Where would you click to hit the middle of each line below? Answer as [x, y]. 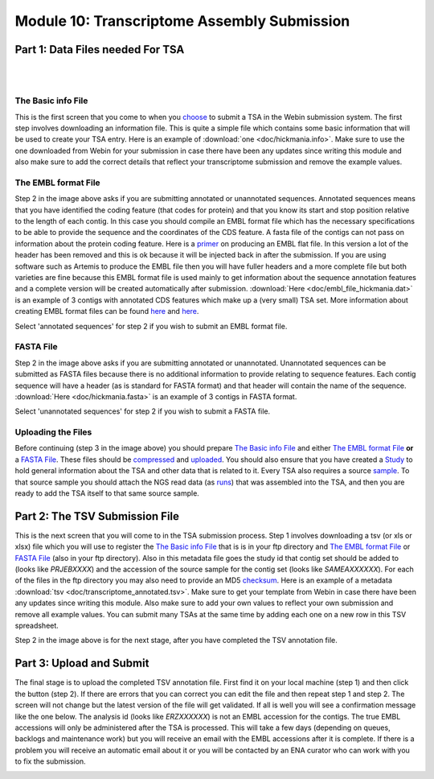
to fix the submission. [50, 761]
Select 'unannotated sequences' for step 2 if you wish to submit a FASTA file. [143, 411]
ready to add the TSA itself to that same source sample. [107, 493]
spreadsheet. [37, 626]
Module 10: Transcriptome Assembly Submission [182, 21]
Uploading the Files [53, 432]
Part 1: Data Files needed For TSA [100, 49]
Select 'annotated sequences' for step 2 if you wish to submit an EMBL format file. [151, 326]
